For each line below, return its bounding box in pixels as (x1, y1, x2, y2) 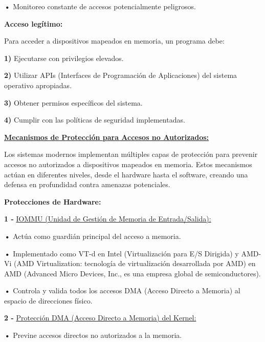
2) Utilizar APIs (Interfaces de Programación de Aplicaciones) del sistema (4, 70, 237, 81)
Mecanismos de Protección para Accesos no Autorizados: (4, 131, 209, 142)
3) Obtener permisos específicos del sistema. (4, 97, 143, 108)
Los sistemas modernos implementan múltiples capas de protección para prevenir (4, 149, 258, 159)
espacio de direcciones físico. (4, 295, 93, 306)
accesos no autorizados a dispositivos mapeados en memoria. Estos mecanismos (4, 158, 252, 169)
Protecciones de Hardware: (4, 196, 101, 207)
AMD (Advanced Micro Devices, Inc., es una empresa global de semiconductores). (4, 268, 261, 278)
